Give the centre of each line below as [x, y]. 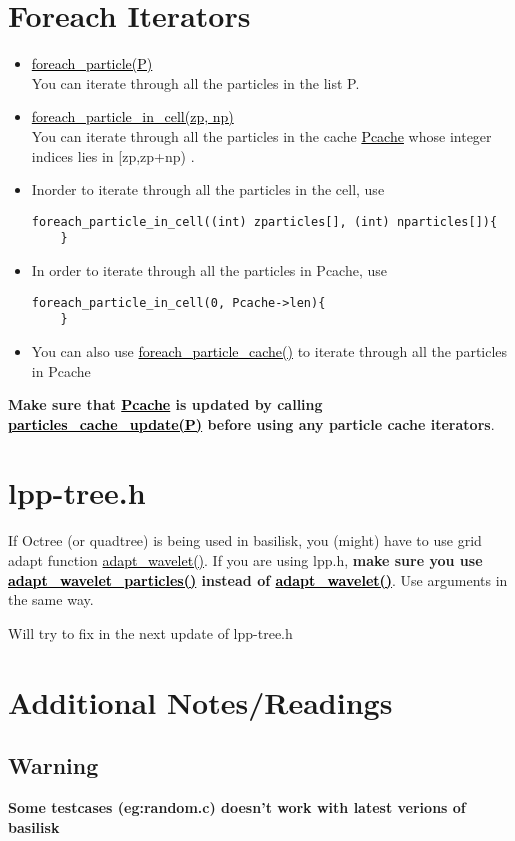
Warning [53, 765]
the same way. [51, 599]
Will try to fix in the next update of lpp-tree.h [150, 632]
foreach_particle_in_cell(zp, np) [132, 116]
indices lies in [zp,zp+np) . [113, 155]
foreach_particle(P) [92, 63]
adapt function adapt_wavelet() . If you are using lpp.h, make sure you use [245, 560]
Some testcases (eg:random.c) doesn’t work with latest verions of [237, 806]
